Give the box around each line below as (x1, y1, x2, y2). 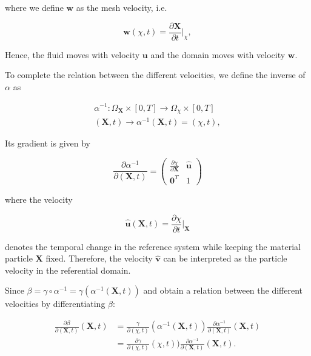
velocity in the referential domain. (5, 263, 131, 276)
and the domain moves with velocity (150, 48, 286, 61)
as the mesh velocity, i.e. (76, 1, 167, 13)
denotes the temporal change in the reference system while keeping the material (5, 240, 301, 252)
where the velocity (5, 193, 73, 205)
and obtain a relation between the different (143, 284, 303, 297)
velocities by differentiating (5, 297, 105, 310)
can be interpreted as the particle (163, 252, 287, 265)
